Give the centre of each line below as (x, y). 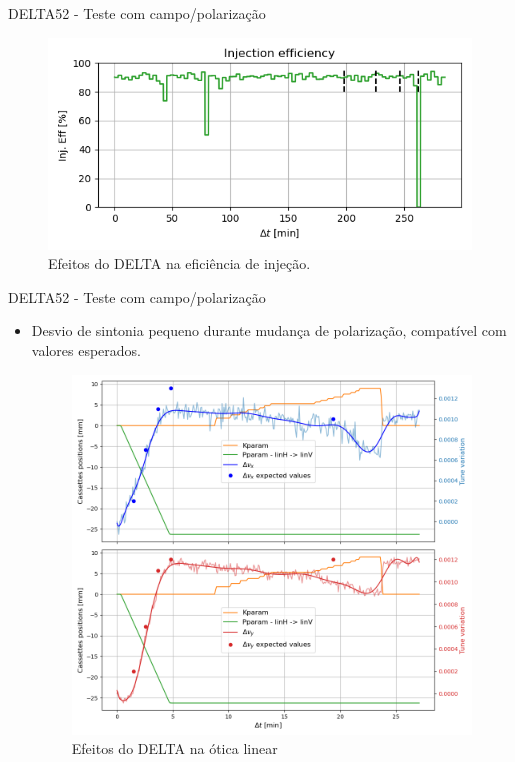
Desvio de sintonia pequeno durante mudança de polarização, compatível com (269, 330)
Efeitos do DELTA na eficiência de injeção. (179, 263)
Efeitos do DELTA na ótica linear (174, 748)
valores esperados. (86, 349)
